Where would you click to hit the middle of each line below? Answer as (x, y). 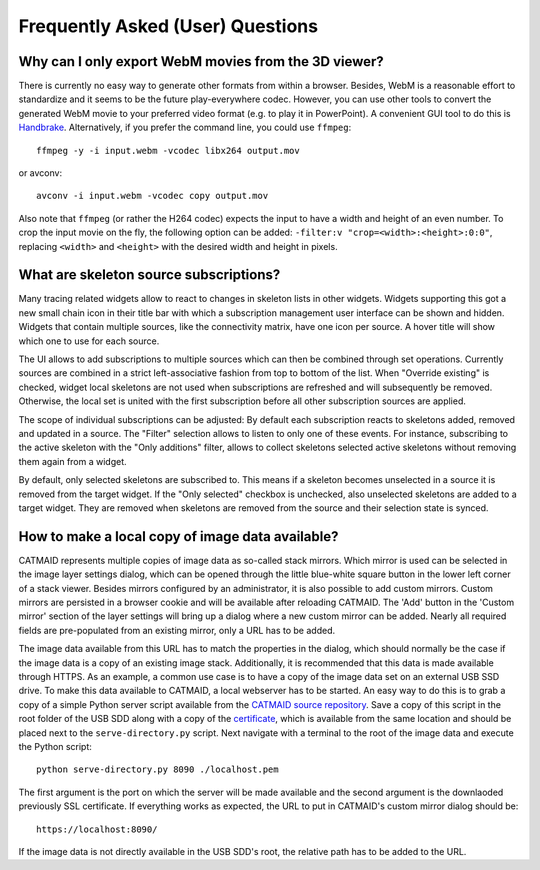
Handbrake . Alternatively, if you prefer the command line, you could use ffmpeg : (185, 127)
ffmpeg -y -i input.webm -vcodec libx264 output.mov (168, 150)
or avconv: (40, 173)
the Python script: (55, 746)
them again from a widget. (72, 461)
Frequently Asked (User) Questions (168, 26)
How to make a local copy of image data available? (178, 536)
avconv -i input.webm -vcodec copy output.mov (152, 196)
